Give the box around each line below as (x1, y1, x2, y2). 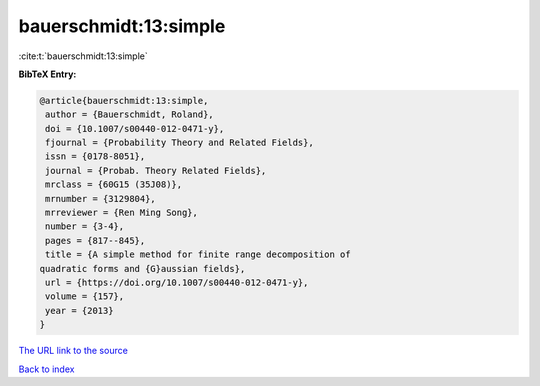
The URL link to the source (18, 345, 129, 357)
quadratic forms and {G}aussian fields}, (39, 263, 246, 274)
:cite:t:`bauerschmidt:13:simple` (18, 50, 149, 62)
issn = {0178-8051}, (45, 151, 146, 162)
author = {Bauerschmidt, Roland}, (45, 109, 214, 120)
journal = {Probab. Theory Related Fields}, (45, 165, 267, 176)
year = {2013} (45, 305, 114, 316)
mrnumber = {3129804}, (45, 193, 157, 204)
